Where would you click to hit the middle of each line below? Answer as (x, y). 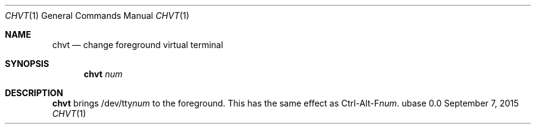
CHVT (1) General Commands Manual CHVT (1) (97, 16)
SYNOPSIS (27, 64)
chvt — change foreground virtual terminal (138, 45)
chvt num (103, 74)
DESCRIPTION (34, 93)
